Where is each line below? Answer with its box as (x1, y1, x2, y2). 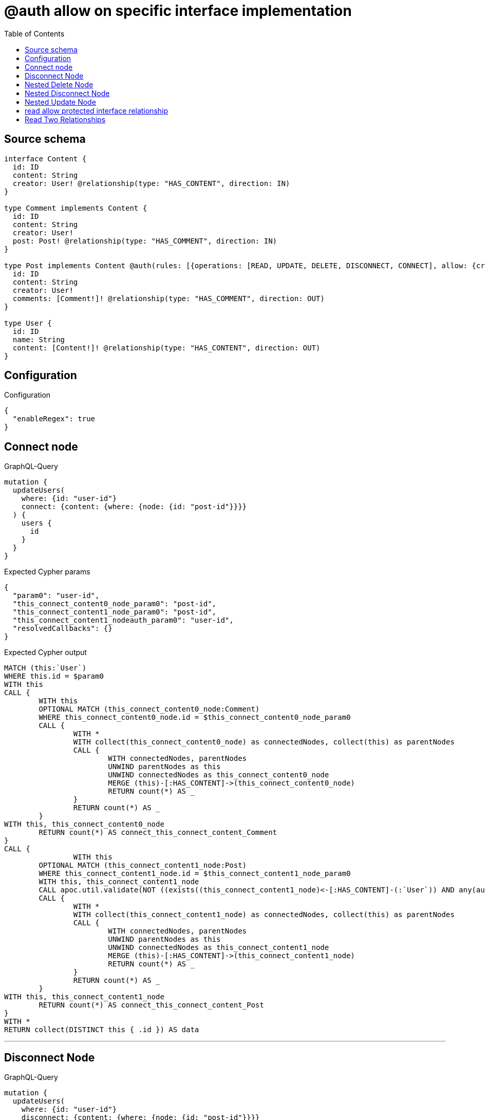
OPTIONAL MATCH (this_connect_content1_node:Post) (39, 861, 247, 870)
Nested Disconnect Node (25, 88, 110, 98)
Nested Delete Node (25, 80, 94, 89)
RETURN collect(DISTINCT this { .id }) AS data (4, 1025, 199, 1034)
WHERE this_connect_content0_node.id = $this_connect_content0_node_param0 (39, 713, 351, 722)
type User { (4, 319, 52, 327)
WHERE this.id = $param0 (4, 672, 104, 681)
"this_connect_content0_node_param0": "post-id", (12, 600, 217, 608)
